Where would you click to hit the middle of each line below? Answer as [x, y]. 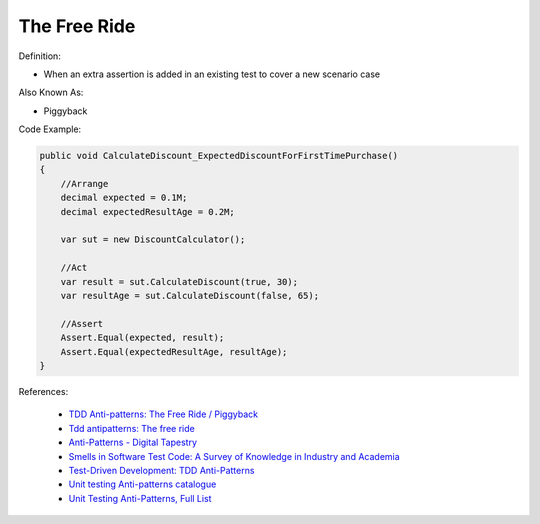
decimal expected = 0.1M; [124, 198]
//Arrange [84, 183]
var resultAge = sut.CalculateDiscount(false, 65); [190, 295]
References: [43, 391]
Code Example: [50, 129]
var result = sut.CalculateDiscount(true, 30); [179, 281]
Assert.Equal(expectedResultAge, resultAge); [174, 351]
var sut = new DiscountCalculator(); [153, 239]
